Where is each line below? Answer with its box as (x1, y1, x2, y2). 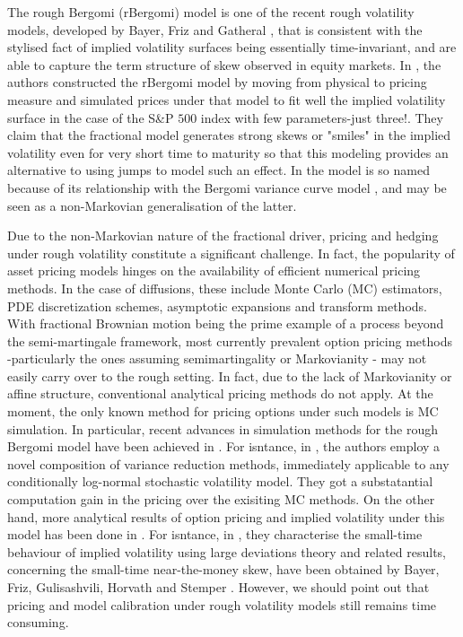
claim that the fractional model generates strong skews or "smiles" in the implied (7, 126, 451, 144)
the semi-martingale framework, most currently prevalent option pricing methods (7, 331, 452, 350)
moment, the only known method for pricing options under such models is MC (7, 402, 439, 421)
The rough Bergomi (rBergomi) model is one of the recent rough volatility (7, 3, 415, 21)
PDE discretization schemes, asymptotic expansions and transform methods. (7, 296, 427, 315)
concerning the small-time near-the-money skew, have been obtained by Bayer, (7, 560, 440, 579)
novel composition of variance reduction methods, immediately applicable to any (7, 454, 450, 473)
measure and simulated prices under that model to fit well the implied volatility (7, 90, 446, 109)
